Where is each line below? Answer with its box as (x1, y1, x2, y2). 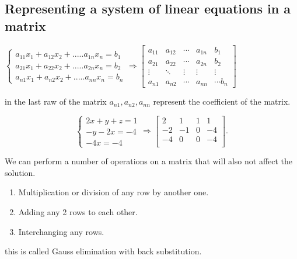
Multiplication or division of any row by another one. (18, 186, 209, 198)
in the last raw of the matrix (5, 95, 107, 108)
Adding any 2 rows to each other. (18, 206, 138, 218)
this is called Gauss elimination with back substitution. (5, 245, 202, 257)
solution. (5, 166, 36, 178)
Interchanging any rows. (18, 225, 104, 237)
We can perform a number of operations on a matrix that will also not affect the (5, 155, 293, 167)
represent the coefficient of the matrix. (153, 95, 291, 108)
